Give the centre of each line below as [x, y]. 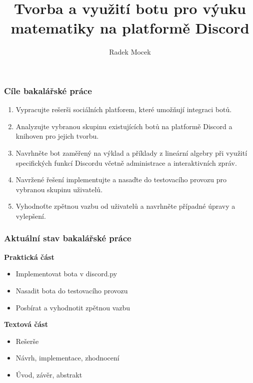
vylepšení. [31, 216]
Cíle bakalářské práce [48, 90]
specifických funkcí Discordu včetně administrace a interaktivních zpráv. [126, 162]
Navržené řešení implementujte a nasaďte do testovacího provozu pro [121, 179]
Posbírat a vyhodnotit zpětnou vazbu [73, 307]
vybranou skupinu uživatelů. [59, 189]
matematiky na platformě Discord [130, 28]
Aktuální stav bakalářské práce [68, 238]
